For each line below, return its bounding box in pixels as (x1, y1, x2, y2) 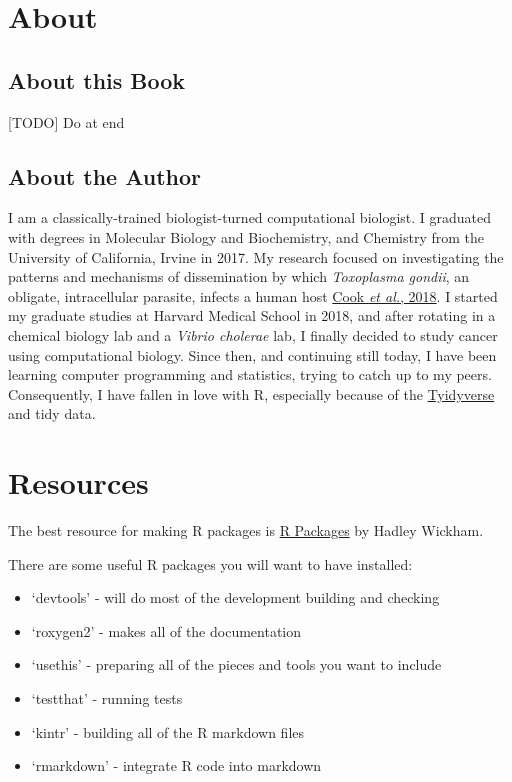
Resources (8, 462, 149, 503)
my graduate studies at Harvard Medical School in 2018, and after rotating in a (8, 305, 496, 326)
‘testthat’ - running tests (31, 688, 183, 708)
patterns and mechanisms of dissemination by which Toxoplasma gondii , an (8, 266, 470, 287)
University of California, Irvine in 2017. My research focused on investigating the (8, 246, 504, 267)
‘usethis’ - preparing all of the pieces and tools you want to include (31, 654, 442, 675)
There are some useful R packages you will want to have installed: (8, 553, 413, 574)
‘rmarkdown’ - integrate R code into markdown (31, 755, 322, 776)
